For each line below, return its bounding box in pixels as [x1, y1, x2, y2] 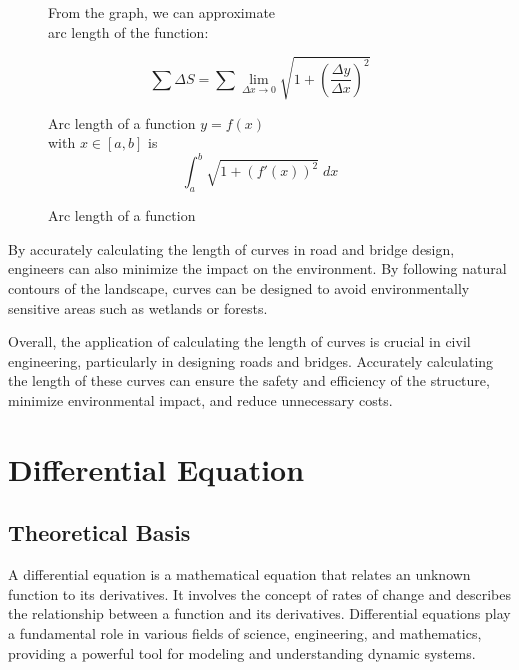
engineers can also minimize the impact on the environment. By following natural [8, 258, 507, 279]
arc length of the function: [48, 21, 209, 42]
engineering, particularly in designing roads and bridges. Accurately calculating [8, 350, 494, 371]
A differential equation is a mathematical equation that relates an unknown [8, 564, 471, 585]
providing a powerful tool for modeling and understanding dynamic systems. [8, 642, 476, 663]
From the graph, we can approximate [48, 2, 276, 22]
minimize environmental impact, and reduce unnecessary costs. [8, 389, 393, 410]
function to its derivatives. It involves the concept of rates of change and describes [8, 583, 511, 604]
